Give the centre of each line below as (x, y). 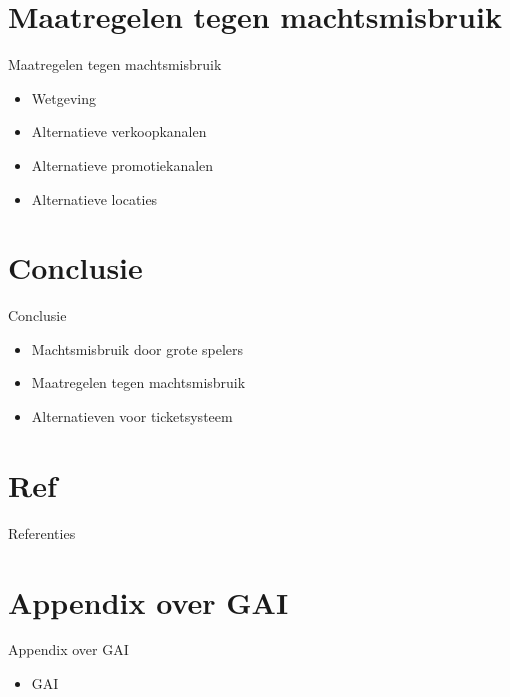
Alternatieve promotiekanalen (122, 164)
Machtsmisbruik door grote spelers (137, 348)
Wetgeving (63, 97)
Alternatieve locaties (94, 198)
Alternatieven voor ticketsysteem (132, 416)
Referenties (42, 532)
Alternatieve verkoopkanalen (119, 131)
